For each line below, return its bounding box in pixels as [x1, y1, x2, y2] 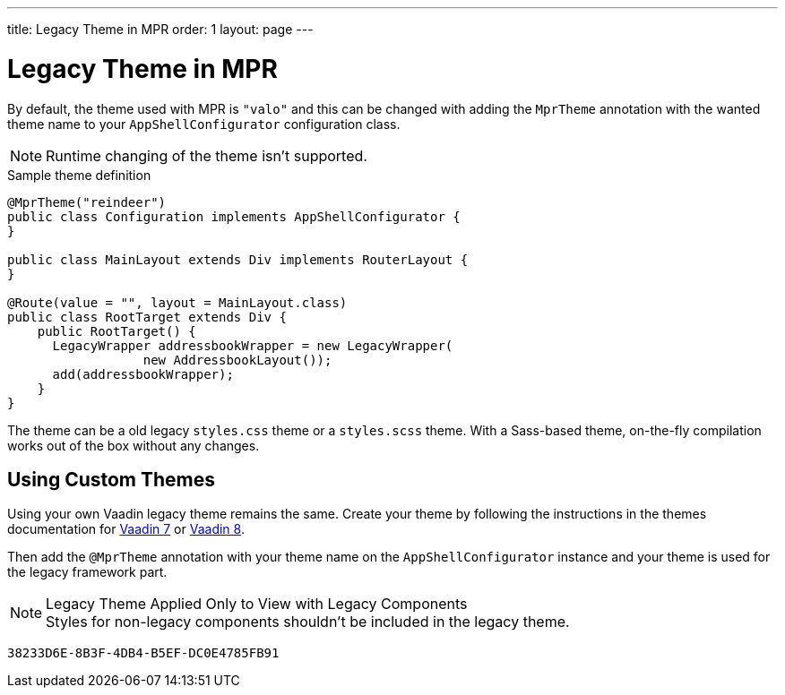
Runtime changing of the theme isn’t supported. [46, 146, 367, 165]
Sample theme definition [7, 167, 151, 183]
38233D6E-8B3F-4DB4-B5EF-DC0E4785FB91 [7, 646, 280, 661]
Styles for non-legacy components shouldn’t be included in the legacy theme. [46, 613, 570, 631]
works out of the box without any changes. [7, 437, 260, 453]
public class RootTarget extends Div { [7, 309, 287, 324]
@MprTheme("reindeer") [7, 194, 167, 210]
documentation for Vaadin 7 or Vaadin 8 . [7, 521, 245, 537]
